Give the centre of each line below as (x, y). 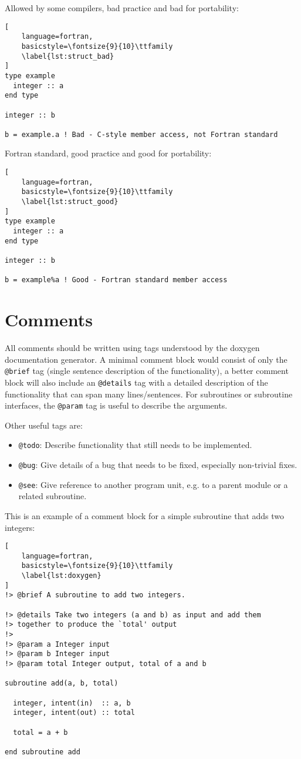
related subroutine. (53, 496)
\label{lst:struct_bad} (68, 56)
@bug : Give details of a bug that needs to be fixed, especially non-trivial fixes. (158, 465)
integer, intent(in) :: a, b (72, 703)
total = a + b (40, 732)
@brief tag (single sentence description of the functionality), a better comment (147, 371)
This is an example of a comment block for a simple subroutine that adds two (145, 515)
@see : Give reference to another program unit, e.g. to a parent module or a (153, 484)
